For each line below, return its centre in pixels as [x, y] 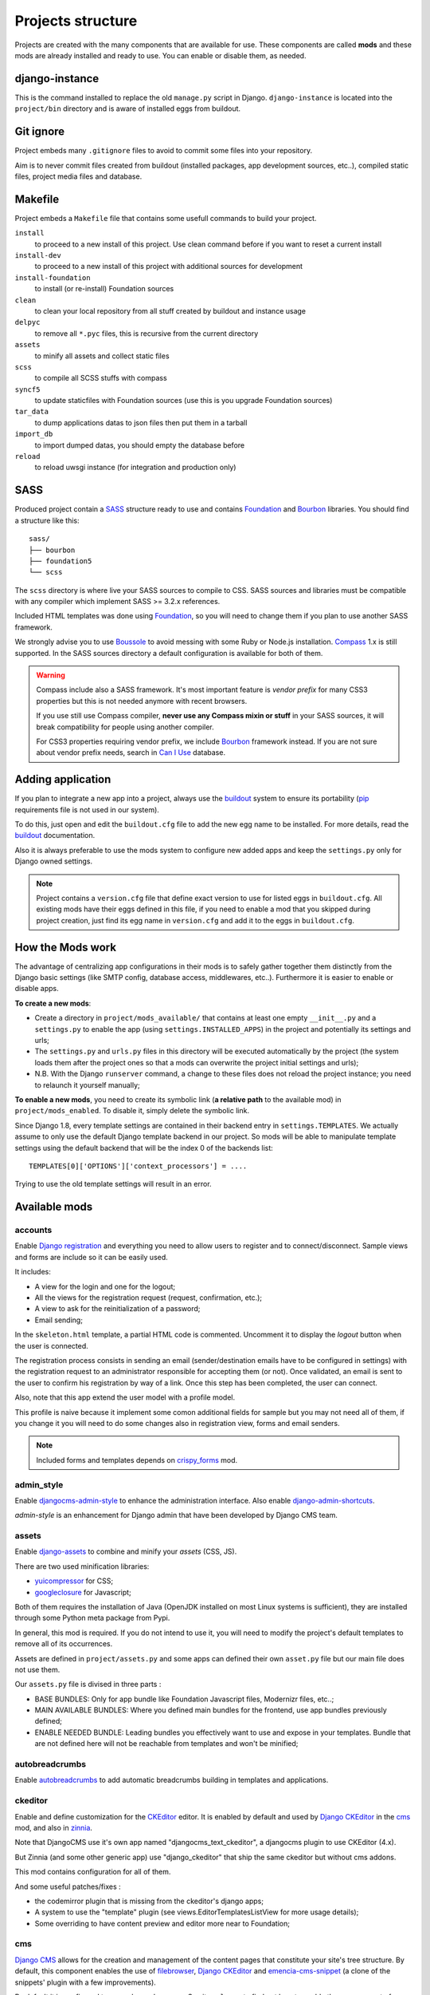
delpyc [27, 322]
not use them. [37, 1669]
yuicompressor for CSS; [74, 1581]
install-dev [38, 255]
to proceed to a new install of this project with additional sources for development [168, 267]
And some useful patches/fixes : [68, 1886]
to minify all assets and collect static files [102, 356]
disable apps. [37, 989]
